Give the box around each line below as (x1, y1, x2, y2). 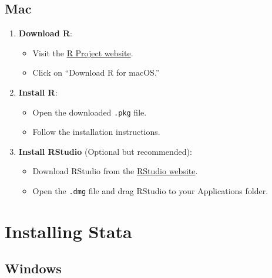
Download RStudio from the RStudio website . (32, 165, 198, 177)
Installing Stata (5, 219, 132, 243)
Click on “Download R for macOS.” (32, 66, 160, 79)
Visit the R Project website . (32, 46, 133, 59)
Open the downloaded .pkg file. (32, 106, 147, 118)
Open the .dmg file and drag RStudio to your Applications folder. (32, 185, 268, 197)
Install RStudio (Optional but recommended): (18, 145, 192, 157)
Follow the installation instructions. (32, 126, 160, 138)
